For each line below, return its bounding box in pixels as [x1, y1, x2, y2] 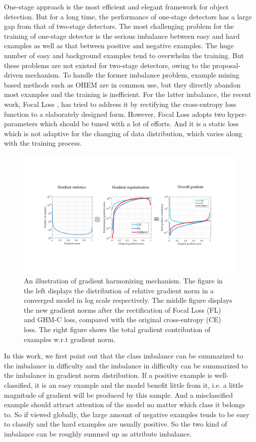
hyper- [227, 108, 247, 119]
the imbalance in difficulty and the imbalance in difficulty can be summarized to [4, 360, 248, 370]
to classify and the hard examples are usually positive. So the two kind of [4, 419, 227, 429]
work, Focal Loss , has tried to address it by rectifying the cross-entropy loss [4, 98, 236, 109]
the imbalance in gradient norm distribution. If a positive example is [4, 370, 212, 380]
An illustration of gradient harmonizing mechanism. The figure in [24, 275, 223, 285]
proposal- [212, 60, 241, 70]
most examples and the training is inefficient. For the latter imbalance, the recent [4, 89, 252, 99]
